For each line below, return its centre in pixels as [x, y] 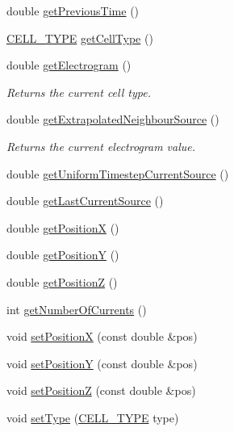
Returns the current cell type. [79, 92]
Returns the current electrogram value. [101, 146]
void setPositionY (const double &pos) [102, 363]
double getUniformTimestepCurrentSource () [118, 173]
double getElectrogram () [69, 65]
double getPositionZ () [62, 281]
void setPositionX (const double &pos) [102, 336]
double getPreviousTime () [73, 10]
